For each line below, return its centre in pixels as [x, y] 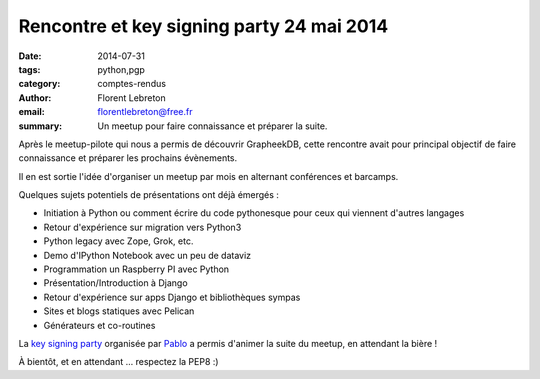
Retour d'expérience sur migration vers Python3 [142, 227]
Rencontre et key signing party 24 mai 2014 [203, 26]
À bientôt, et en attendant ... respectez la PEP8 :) [118, 362]
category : [39, 84]
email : [31, 112]
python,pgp [121, 69]
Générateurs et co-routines [99, 325]
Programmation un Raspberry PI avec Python [136, 269]
